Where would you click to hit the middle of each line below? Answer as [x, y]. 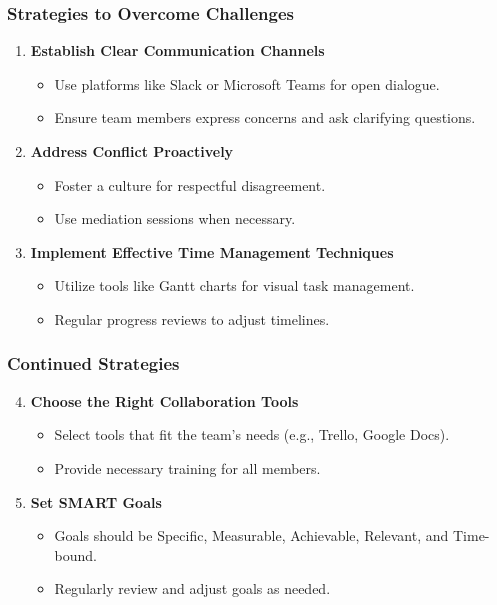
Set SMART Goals [96, 501]
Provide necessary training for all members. [187, 467]
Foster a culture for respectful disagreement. [190, 184]
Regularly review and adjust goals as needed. [192, 588]
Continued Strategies [93, 363]
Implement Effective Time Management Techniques [212, 251]
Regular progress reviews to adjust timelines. [192, 318]
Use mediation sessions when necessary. [175, 218]
